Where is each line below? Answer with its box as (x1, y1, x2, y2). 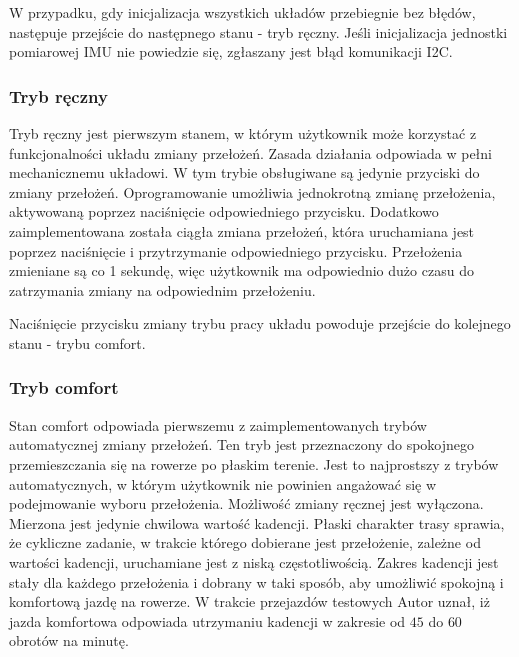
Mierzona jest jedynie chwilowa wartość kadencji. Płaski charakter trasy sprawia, (9, 512, 505, 533)
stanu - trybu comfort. (9, 332, 146, 353)
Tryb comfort (9, 375, 119, 400)
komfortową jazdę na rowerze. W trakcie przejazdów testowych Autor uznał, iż (9, 591, 490, 612)
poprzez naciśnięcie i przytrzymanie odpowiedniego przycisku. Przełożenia (9, 240, 463, 261)
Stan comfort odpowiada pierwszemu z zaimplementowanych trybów (9, 414, 427, 435)
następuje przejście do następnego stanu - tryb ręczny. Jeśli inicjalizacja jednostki (9, 21, 508, 42)
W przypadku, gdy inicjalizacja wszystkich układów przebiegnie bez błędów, (9, 2, 476, 22)
